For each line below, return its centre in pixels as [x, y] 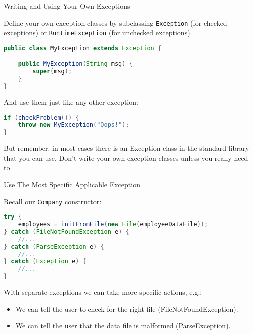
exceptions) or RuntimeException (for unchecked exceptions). [98, 33]
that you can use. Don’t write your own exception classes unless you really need [126, 158]
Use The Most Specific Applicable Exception [72, 184]
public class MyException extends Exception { [83, 48]
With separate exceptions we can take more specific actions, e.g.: [103, 292]
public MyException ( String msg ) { [75, 64]
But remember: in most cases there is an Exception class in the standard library [126, 148]
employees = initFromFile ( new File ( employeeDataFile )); [113, 224]
